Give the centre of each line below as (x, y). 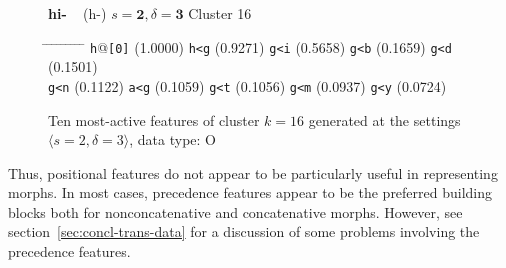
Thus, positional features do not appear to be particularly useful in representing (253, 172)
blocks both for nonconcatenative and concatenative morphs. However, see (235, 211)
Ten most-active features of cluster (154, 119)
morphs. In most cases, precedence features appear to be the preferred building (250, 192)
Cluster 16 (220, 13)
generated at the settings (384, 119)
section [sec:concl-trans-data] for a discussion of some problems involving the (244, 231)
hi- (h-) (77, 13)
